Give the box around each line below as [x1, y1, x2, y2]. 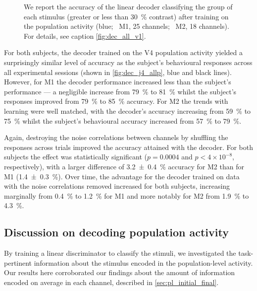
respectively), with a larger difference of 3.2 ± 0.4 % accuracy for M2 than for [4, 161, 244, 171]
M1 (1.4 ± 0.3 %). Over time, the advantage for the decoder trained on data [4, 171, 240, 181]
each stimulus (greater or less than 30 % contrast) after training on [24, 11, 229, 21]
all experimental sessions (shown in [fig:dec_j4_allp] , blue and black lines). [4, 67, 232, 77]
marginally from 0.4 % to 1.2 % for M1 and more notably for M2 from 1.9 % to [4, 190, 249, 201]
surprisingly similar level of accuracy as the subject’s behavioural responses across [4, 57, 253, 67]
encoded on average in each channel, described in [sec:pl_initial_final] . [4, 277, 219, 287]
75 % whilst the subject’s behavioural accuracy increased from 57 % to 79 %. [4, 115, 242, 126]
